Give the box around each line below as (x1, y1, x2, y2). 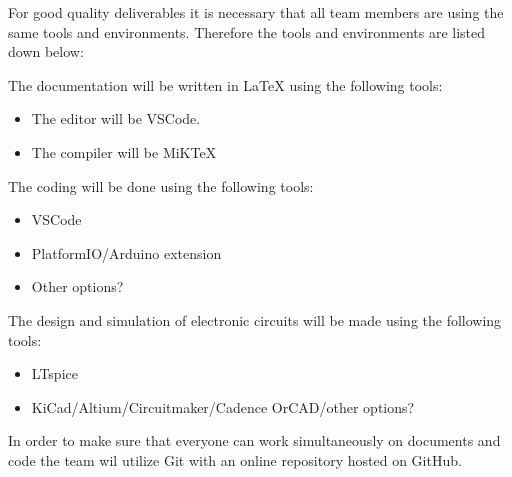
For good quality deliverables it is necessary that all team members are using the (8, 2, 504, 22)
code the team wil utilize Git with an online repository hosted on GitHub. (8, 449, 462, 470)
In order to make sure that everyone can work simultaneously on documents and (8, 430, 501, 451)
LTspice (31, 363, 78, 384)
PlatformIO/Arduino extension (31, 242, 222, 263)
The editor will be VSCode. (31, 108, 201, 129)
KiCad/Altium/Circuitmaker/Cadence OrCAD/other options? (31, 396, 415, 417)
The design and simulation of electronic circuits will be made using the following (8, 309, 502, 330)
